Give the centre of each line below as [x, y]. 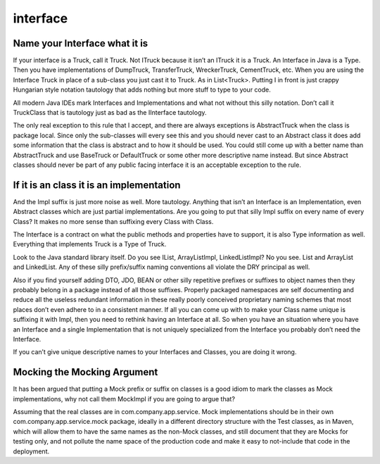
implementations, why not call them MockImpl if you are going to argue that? [124, 399]
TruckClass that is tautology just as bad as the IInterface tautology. [110, 113]
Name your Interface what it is [81, 43]
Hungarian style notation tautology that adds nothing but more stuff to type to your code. [142, 90]
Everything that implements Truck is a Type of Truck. [90, 244]
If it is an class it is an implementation [97, 185]
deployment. [31, 451]
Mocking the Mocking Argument [85, 372]
